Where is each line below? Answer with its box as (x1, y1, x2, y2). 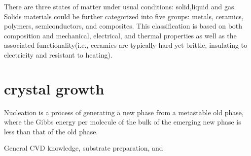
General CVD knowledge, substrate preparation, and (4, 143, 163, 153)
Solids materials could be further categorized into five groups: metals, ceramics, (4, 11, 244, 21)
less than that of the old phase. (4, 126, 98, 136)
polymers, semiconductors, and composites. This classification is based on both (4, 21, 243, 31)
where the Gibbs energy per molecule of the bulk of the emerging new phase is (4, 117, 241, 127)
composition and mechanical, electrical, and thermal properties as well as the (4, 30, 237, 40)
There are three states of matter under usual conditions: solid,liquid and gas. (4, 1, 236, 11)
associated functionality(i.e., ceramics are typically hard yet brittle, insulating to (4, 40, 248, 50)
